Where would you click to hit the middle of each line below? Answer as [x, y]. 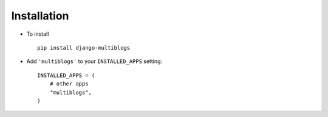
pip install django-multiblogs [84, 48]
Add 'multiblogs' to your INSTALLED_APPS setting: [94, 61]
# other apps [69, 84]
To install [38, 34]
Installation [40, 16]
